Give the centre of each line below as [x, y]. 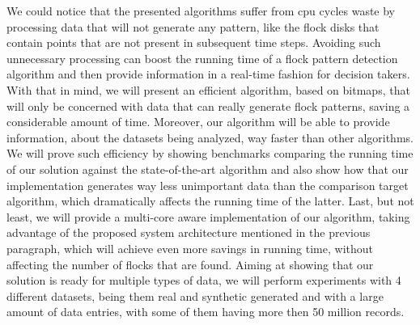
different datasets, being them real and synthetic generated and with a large [195, 295]
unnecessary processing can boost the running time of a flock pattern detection [202, 58]
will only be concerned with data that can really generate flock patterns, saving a [208, 106]
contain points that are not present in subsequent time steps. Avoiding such [194, 42]
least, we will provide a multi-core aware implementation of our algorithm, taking [208, 216]
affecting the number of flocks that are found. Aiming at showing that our [190, 264]
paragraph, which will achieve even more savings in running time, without [190, 248]
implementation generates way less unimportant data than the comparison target [208, 185]
